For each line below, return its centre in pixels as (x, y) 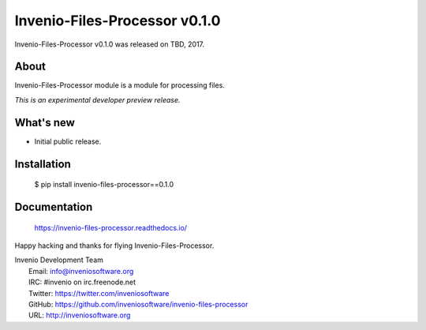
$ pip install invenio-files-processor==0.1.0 (104, 185)
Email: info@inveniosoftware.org (81, 271)
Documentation (54, 206)
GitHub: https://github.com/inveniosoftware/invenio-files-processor (138, 304)
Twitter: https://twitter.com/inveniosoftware (99, 293)
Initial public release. (68, 141)
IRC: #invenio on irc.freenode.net (82, 282)
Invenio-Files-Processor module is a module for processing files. (120, 85)
